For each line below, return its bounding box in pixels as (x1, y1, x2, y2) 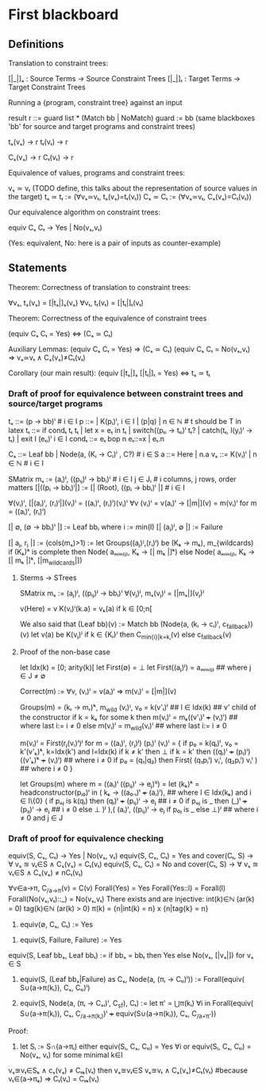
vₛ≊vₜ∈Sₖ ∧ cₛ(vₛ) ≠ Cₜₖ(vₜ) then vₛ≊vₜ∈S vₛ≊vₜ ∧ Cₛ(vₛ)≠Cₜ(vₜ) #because (8, 1065, 249, 1075)
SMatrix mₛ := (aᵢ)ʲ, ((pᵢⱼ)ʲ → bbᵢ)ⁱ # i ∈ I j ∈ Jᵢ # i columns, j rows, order (8, 474, 237, 484)
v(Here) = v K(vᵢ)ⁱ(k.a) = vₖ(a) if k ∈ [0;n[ (19, 603, 152, 613)
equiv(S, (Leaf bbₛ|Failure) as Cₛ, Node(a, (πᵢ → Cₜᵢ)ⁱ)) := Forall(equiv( (19, 975, 245, 984)
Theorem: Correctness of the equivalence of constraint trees (8, 313, 207, 323)
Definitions (8, 37, 64, 51)
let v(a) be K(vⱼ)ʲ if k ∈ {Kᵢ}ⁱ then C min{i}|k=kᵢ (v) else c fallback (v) (30, 630, 232, 641)
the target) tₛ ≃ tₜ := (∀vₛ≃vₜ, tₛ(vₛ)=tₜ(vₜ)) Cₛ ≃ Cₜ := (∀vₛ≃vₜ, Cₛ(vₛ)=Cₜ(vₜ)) (8, 192, 252, 201)
